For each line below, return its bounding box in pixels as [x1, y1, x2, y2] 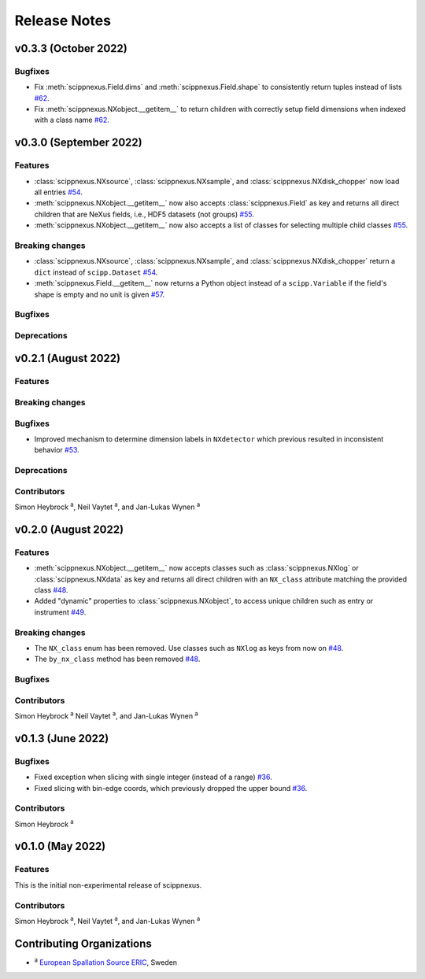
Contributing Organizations [14, 937, 153, 950]
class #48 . [34, 585, 68, 594]
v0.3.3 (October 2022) [14, 42, 128, 55]
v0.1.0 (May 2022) [14, 840, 106, 853]
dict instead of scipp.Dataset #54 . [34, 268, 158, 277]
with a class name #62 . [34, 115, 110, 125]
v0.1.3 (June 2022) [14, 732, 109, 745]
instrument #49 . [34, 607, 87, 617]
